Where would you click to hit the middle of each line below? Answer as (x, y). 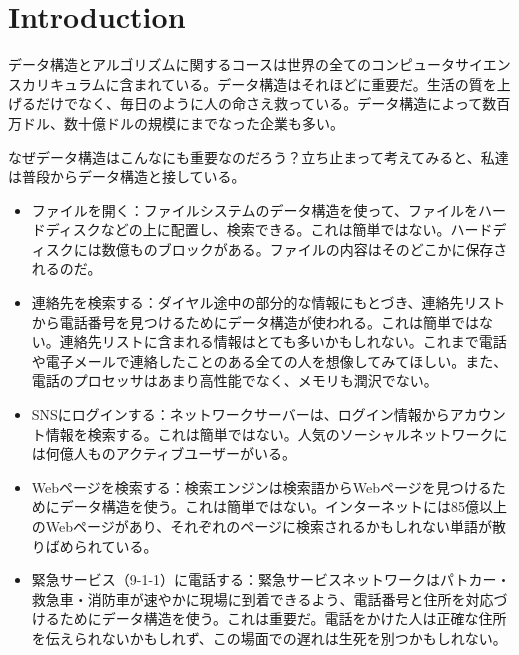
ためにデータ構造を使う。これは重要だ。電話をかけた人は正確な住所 (283, 618)
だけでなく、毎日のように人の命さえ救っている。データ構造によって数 (266, 103)
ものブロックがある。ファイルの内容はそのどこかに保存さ (318, 248)
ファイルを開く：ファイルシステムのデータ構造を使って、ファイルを (254, 209)
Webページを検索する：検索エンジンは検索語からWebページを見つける (261, 486)
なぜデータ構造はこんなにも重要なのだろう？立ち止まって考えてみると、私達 (258, 156)
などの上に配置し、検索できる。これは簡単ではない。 (275, 229)
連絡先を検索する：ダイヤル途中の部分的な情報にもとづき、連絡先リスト (268, 302)
